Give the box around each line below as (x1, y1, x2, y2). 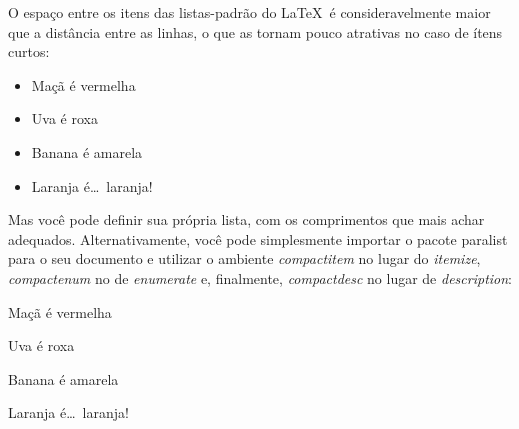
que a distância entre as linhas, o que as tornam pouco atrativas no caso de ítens (8, 21, 503, 42)
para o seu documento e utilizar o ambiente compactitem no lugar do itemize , (8, 248, 481, 269)
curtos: (8, 41, 50, 62)
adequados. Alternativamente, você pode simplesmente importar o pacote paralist (8, 228, 508, 249)
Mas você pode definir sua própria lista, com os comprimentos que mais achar (8, 209, 485, 230)
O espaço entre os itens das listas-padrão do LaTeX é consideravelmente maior (8, 2, 491, 22)
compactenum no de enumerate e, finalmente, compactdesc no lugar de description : (8, 267, 513, 288)
